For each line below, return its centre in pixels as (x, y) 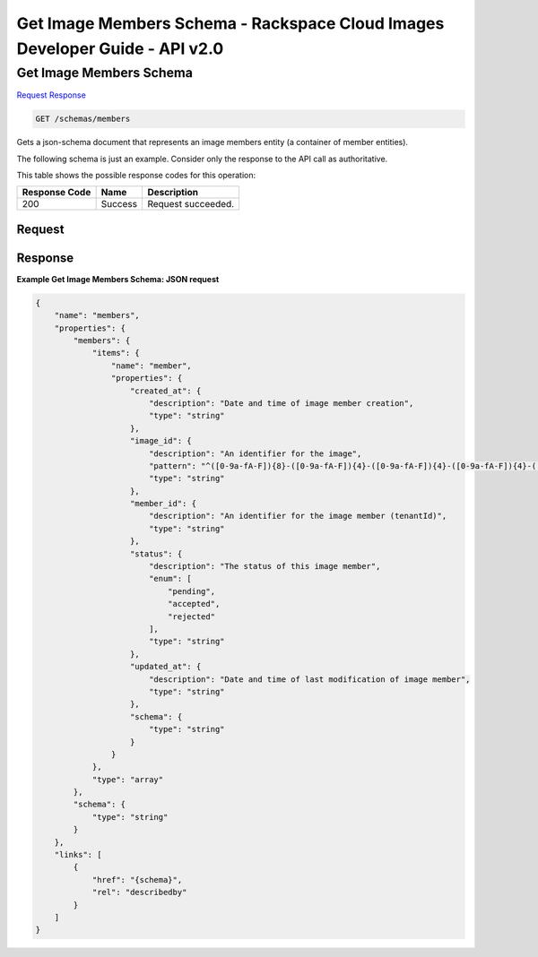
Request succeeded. (191, 204)
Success (119, 204)
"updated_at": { (166, 667)
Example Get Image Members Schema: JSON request (118, 279)
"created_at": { (166, 391)
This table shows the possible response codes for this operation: (136, 175)
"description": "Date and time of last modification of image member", (309, 679)
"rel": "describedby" (139, 892)
